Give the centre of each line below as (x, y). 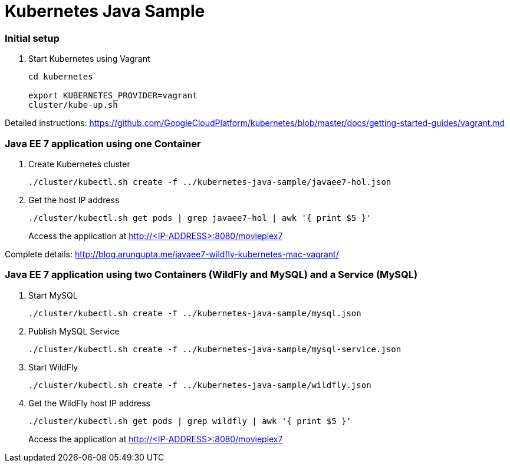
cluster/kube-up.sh (73, 105)
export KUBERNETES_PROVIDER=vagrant (113, 96)
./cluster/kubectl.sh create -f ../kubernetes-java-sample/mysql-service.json (215, 349)
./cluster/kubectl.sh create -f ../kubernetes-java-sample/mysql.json (195, 313)
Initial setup (32, 38)
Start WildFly (53, 367)
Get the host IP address (74, 200)
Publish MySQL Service (74, 331)
